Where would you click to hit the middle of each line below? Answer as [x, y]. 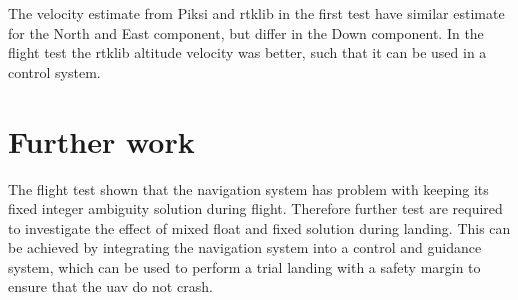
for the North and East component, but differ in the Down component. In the [246, 32]
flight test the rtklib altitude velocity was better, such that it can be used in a [247, 52]
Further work [101, 140]
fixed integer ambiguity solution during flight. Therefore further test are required [255, 208]
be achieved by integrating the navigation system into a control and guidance [245, 247]
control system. [54, 71]
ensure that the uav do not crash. [110, 286]
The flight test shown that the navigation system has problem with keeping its [248, 188]
